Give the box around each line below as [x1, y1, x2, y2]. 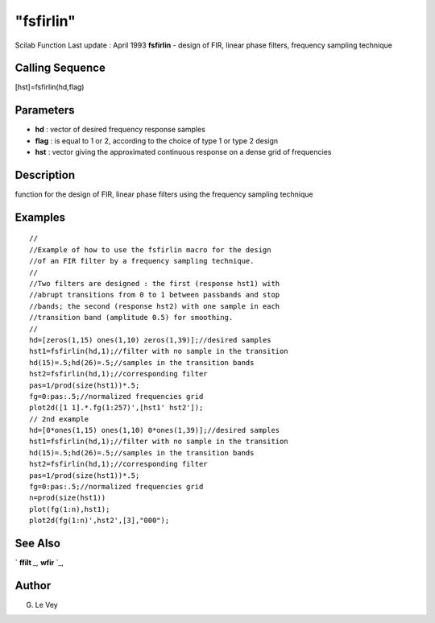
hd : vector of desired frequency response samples [35, 125, 205, 135]
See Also [14, 537, 60, 550]
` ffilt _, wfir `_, [14, 558, 64, 567]
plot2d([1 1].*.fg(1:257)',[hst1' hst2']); [29, 403, 204, 413]
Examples [14, 210, 66, 224]
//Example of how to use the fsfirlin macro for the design [29, 245, 271, 254]
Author [14, 579, 52, 592]
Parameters [14, 103, 75, 117]
